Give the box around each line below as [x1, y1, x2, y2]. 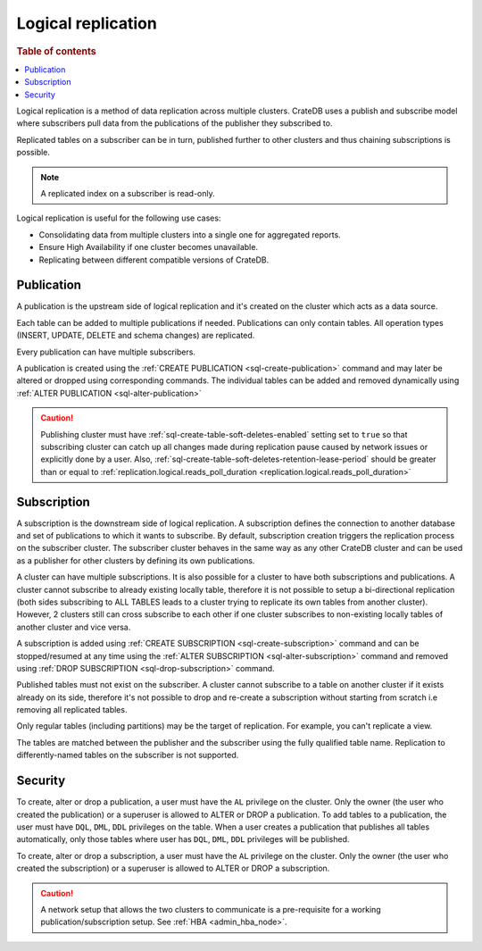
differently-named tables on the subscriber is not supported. [16, 750, 239, 761]
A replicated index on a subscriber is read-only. [40, 188, 216, 198]
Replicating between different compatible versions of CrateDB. [38, 254, 270, 265]
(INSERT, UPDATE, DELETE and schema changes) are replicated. [16, 330, 255, 341]
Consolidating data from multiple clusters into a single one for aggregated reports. [38, 229, 341, 240]
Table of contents [16, 45, 97, 57]
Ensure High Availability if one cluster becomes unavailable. [38, 242, 259, 253]
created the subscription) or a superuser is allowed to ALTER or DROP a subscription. [16, 863, 330, 874]
